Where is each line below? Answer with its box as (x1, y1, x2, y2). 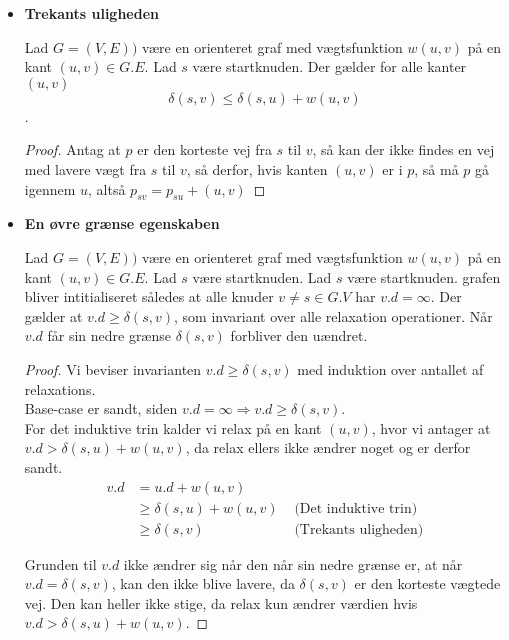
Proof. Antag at (24, 139, 121, 160)
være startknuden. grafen (347, 266, 501, 287)
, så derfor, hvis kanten (186, 158, 328, 179)
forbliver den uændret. (230, 325, 368, 346)
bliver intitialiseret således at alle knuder (24, 286, 274, 307)
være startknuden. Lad (192, 266, 332, 287)
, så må (414, 158, 459, 179)
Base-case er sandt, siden (24, 398, 178, 419)
